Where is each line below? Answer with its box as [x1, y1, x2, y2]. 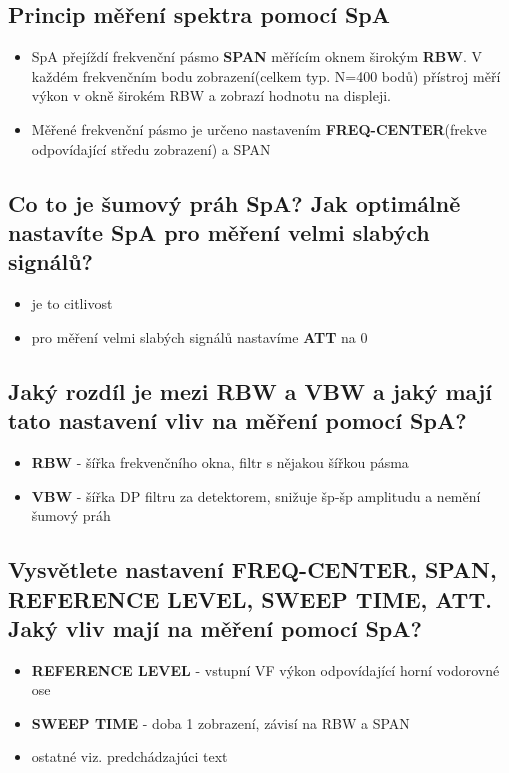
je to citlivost [31, 293, 113, 314]
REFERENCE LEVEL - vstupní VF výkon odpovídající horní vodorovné [31, 659, 500, 680]
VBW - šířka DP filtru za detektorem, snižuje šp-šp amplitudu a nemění [31, 485, 481, 506]
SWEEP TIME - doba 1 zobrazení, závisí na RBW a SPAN [31, 712, 410, 733]
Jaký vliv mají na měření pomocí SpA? [8, 612, 422, 643]
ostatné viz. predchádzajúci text [31, 746, 228, 767]
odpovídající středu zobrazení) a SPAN [31, 138, 271, 159]
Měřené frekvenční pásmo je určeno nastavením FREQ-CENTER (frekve [31, 118, 487, 139]
